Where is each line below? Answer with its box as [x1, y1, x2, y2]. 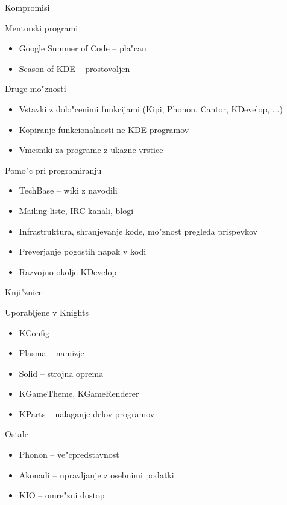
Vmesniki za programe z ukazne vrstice [19, 143, 163, 156]
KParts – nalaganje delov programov [19, 407, 155, 420]
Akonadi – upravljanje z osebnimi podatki [19, 468, 174, 481]
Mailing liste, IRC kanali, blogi [19, 204, 134, 217]
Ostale [5, 428, 28, 440]
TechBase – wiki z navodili [19, 184, 118, 197]
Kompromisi [5, 1, 50, 13]
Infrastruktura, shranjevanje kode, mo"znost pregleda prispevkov [19, 224, 257, 237]
